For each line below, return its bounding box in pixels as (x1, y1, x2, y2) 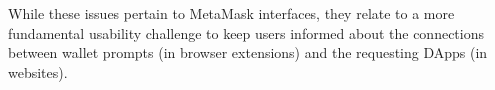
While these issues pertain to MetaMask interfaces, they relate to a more (8, 3, 455, 23)
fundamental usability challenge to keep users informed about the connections (8, 22, 485, 43)
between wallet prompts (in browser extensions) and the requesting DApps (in (8, 42, 488, 63)
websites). (8, 61, 68, 82)
